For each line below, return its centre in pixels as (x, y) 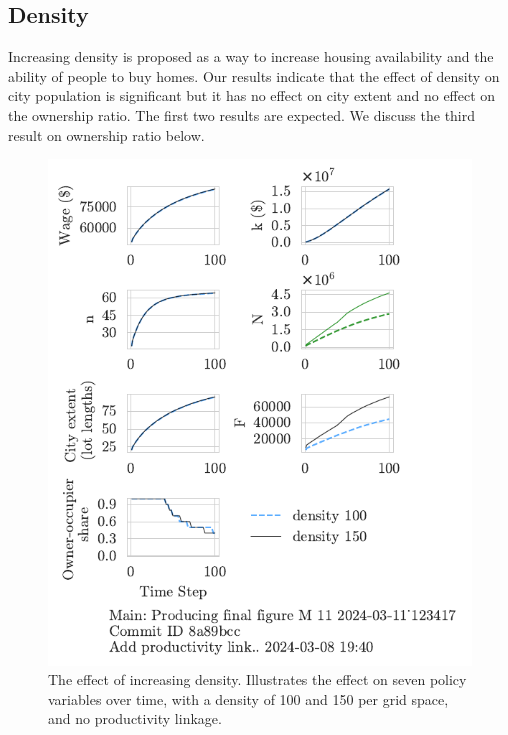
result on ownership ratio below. (106, 134)
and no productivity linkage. (135, 718)
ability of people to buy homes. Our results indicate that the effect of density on (254, 75)
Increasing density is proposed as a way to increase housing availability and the (251, 56)
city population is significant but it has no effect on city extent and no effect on (252, 95)
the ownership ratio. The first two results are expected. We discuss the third (242, 114)
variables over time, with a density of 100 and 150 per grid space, (248, 698)
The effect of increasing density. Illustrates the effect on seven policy (257, 679)
